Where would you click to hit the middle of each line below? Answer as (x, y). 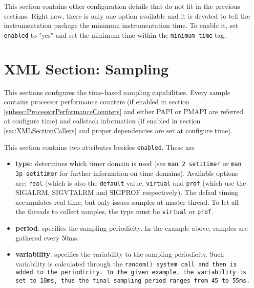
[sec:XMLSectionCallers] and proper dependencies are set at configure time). (118, 130)
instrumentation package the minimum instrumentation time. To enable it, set (121, 25)
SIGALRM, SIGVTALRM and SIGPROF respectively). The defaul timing (127, 192)
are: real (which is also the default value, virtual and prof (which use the (131, 182)
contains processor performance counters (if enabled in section (97, 102)
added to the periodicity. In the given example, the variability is (131, 273)
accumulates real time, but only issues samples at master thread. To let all (127, 202)
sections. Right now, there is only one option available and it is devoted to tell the (127, 15)
